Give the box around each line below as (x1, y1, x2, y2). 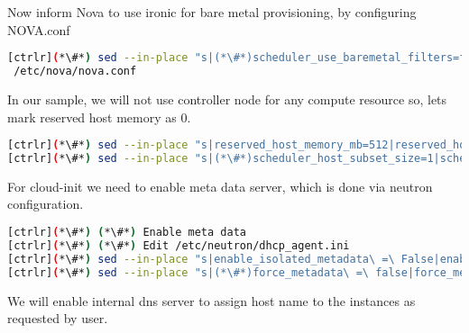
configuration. (7, 194, 84, 213)
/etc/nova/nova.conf (14, 65, 137, 78)
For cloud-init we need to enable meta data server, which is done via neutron (7, 176, 433, 195)
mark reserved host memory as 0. (7, 107, 191, 126)
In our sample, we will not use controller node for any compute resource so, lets (7, 89, 447, 108)
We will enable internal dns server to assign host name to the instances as (7, 291, 416, 310)
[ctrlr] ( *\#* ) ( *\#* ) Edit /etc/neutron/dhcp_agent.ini (7, 238, 350, 252)
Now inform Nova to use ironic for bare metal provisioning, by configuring (7, 3, 417, 21)
